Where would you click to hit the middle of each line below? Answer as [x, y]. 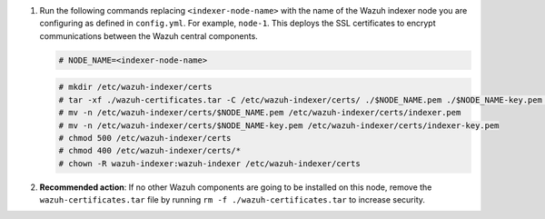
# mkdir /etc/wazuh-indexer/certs [135, 87]
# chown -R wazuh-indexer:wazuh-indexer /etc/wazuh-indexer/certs [209, 163]
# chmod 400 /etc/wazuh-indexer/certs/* [149, 151]
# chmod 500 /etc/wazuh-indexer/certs [145, 138]
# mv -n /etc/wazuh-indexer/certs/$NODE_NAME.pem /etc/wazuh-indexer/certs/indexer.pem [260, 113]
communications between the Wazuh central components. [149, 35]
